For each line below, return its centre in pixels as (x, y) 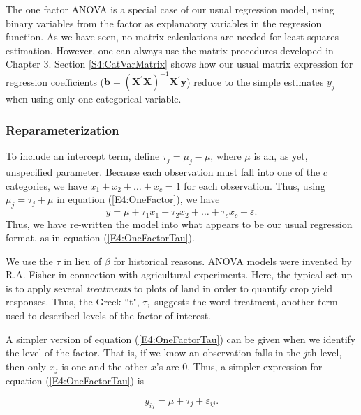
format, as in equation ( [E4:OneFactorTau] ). (100, 237)
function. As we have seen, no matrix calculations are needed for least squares (172, 37)
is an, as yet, (281, 156)
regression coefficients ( (55, 81)
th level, (325, 353)
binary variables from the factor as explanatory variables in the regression (164, 23)
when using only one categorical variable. (94, 99)
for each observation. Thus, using (255, 185)
